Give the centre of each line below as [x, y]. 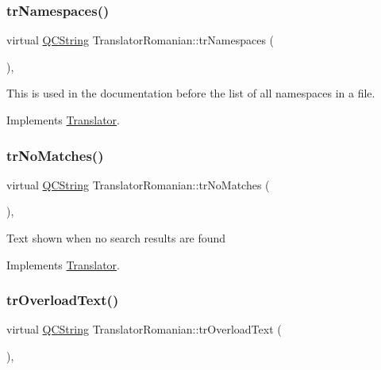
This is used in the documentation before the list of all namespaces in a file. [191, 93]
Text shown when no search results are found [116, 238]
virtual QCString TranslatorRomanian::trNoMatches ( [138, 184]
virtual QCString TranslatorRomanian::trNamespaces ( [140, 40]
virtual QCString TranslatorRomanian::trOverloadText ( [144, 329]
